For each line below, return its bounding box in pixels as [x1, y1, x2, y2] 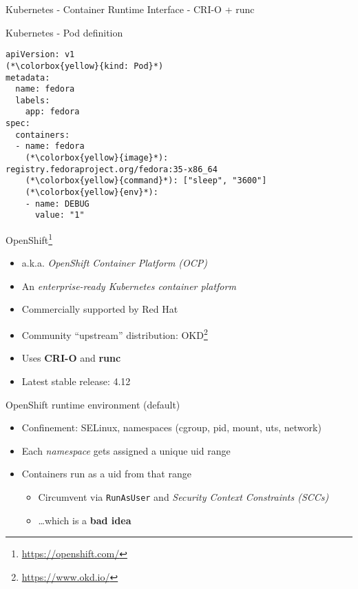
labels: [15, 95, 50, 105]
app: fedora [25, 107, 80, 117]
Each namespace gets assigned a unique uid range [21, 443, 231, 457]
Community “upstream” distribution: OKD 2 [21, 326, 208, 342]
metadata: [6, 72, 50, 83]
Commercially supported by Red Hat [21, 302, 178, 316]
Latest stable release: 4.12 [21, 373, 131, 388]
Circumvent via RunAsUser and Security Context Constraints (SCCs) [38, 489, 329, 504]
